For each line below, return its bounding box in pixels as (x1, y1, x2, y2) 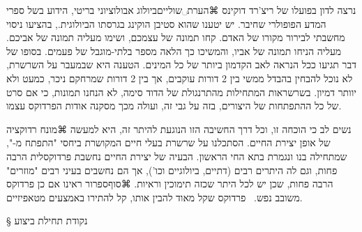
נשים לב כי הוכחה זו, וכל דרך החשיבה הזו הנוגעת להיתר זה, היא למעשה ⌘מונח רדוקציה (6, 121, 352, 136)
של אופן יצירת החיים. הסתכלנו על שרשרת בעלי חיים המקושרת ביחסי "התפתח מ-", (6, 135, 331, 150)
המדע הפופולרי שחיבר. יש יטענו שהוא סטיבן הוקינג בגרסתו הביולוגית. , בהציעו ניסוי (6, 16, 326, 31)
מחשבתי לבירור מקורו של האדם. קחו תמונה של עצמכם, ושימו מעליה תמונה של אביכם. (6, 30, 345, 45)
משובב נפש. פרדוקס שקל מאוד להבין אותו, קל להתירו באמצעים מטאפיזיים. (6, 190, 303, 204)
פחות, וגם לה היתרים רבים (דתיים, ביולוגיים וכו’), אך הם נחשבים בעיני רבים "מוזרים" (6, 162, 338, 177)
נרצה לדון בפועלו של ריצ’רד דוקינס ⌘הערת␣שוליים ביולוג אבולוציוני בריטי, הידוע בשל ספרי (6, 3, 356, 17)
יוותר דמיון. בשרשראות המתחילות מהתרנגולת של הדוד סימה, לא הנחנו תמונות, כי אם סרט (6, 84, 356, 99)
